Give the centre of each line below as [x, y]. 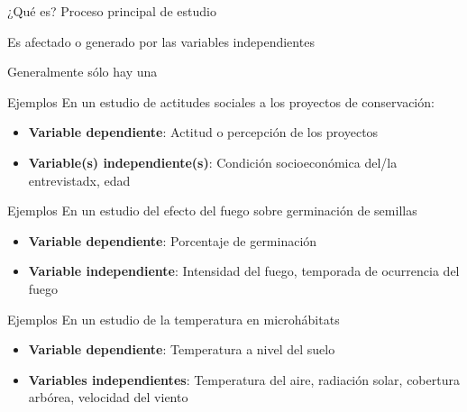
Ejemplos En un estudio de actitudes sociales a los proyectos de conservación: [221, 101]
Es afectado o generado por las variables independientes [161, 41]
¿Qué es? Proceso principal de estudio [112, 11]
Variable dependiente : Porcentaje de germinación [173, 240]
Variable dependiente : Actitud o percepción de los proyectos [203, 132]
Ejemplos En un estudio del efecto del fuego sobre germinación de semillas [212, 211]
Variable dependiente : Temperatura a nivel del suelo [182, 349]
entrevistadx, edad [79, 180]
